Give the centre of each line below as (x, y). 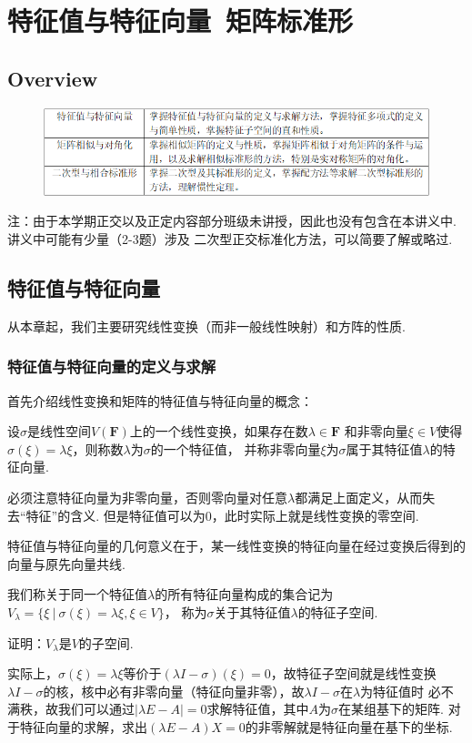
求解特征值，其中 (258, 709)
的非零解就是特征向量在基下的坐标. (349, 726)
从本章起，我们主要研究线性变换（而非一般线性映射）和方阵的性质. (206, 326)
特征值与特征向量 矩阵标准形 (181, 20)
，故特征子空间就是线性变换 (353, 673)
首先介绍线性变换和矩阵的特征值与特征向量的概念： (160, 400)
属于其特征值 (384, 448)
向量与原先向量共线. (66, 563)
